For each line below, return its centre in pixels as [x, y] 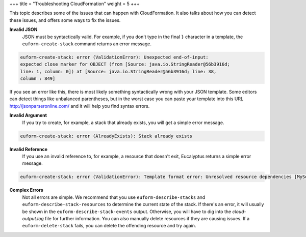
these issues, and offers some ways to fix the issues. [65, 20]
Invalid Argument [28, 115]
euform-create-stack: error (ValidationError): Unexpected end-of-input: [114, 57]
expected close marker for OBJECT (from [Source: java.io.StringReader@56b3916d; [125, 64]
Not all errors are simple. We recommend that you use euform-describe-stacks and [114, 197]
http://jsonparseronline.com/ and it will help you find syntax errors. [80, 106]
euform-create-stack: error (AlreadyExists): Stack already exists [106, 136]
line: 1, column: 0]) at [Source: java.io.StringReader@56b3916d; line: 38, [118, 71]
